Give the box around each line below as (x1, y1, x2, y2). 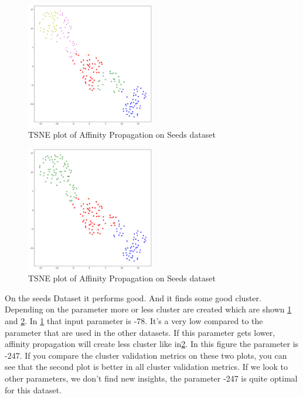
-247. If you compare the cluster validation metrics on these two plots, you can (5, 349, 287, 361)
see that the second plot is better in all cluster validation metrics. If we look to (5, 360, 288, 373)
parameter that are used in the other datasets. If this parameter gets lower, (5, 326, 275, 338)
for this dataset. (5, 383, 62, 396)
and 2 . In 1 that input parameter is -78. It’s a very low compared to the (5, 315, 263, 327)
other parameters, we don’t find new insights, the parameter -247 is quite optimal (5, 372, 298, 384)
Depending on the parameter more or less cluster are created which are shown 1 (5, 303, 292, 315)
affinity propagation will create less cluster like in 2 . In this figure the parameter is (5, 338, 299, 350)
